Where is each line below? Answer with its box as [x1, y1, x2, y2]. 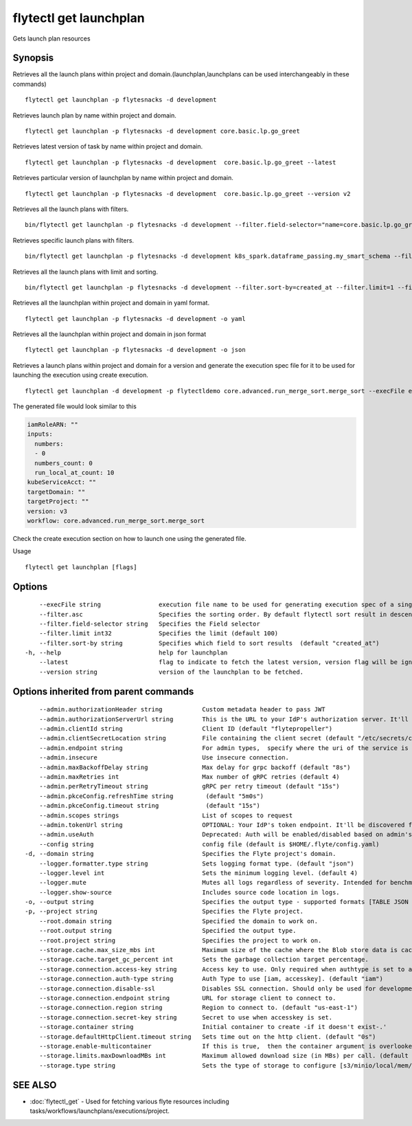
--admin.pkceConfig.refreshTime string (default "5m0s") [38, 792, 264, 800]
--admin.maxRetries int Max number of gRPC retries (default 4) [38, 773, 340, 780]
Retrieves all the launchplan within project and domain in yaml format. [12, 299, 209, 307]
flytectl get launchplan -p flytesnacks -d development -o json [25, 346, 247, 354]
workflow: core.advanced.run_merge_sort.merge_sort [27, 516, 205, 525]
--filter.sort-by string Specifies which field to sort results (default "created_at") [38, 639, 380, 647]
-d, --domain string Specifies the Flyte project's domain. [25, 850, 336, 858]
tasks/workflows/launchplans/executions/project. [30, 1107, 170, 1115]
